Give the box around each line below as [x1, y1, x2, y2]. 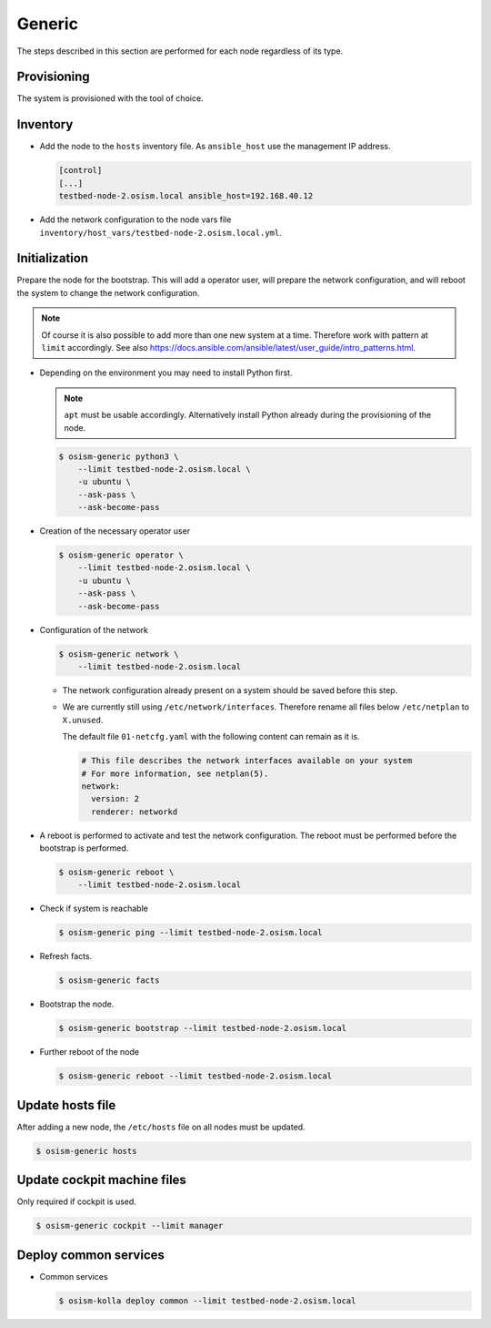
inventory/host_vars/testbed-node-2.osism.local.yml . [39, 227, 282, 238]
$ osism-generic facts [58, 976, 160, 986]
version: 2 [91, 793, 140, 804]
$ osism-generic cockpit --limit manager [35, 1221, 224, 1231]
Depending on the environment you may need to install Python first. [39, 367, 293, 378]
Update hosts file [16, 1098, 116, 1113]
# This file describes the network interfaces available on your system [81, 756, 413, 766]
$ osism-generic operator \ [58, 550, 184, 560]
